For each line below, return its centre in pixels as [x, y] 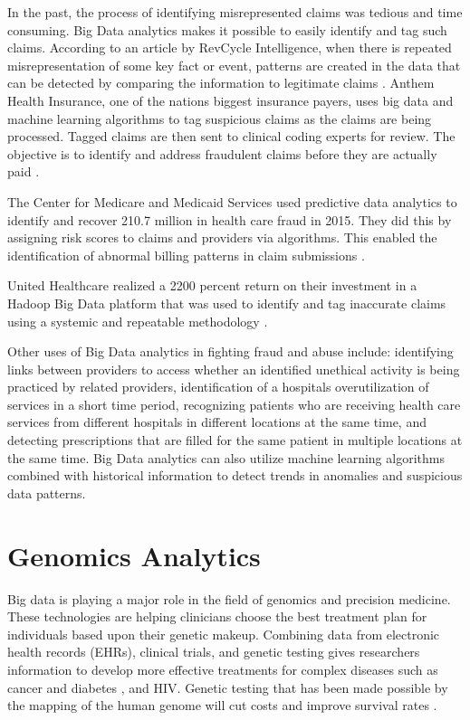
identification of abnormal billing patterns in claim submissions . [186, 255]
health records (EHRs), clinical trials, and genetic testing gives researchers [214, 652]
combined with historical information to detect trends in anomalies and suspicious [235, 475]
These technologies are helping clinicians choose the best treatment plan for [217, 616]
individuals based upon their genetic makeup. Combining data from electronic [224, 634]
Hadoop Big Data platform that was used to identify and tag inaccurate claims [227, 303]
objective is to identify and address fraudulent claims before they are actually [222, 153]
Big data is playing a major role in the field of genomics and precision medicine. [229, 598]
